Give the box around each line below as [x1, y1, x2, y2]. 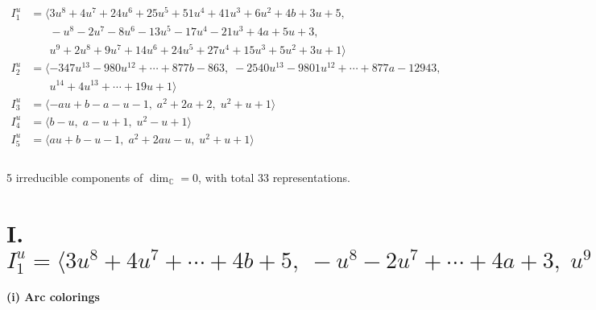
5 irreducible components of [6, 168, 143, 185]
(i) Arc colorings [6, 287, 100, 304]
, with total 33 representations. [198, 168, 350, 185]
